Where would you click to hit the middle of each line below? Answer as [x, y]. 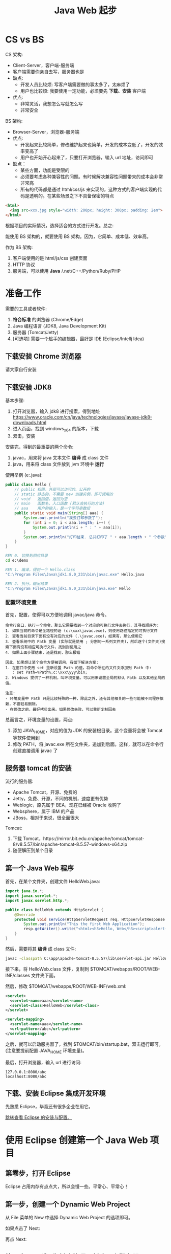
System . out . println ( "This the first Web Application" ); [84, 924]
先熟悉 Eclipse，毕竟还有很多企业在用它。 [49, 1107]
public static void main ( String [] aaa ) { [59, 513]
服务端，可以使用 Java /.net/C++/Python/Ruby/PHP [67, 271]
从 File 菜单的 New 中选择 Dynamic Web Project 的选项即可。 [69, 1218]
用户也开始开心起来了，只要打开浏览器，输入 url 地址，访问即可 [87, 157]
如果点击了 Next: [23, 1228]
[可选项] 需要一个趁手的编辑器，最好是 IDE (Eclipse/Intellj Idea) [78, 339]
